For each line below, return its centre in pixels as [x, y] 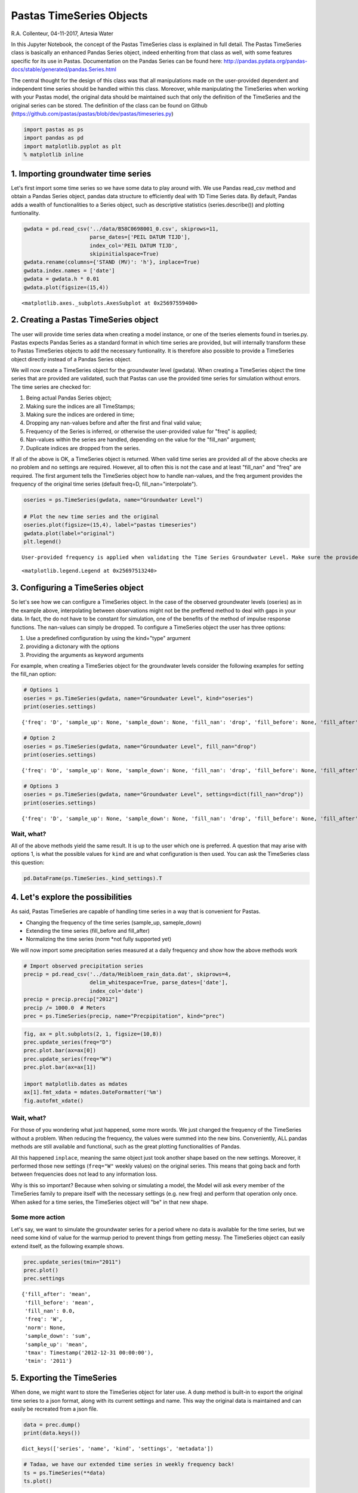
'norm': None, [45, 1328]
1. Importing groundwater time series [81, 173]
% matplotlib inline [53, 155]
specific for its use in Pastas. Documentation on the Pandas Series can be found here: [117, 61]
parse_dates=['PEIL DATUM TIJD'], [140, 237]
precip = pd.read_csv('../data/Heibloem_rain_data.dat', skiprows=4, [127, 974]
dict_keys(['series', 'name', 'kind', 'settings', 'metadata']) [118, 1449]
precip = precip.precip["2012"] [71, 999]
